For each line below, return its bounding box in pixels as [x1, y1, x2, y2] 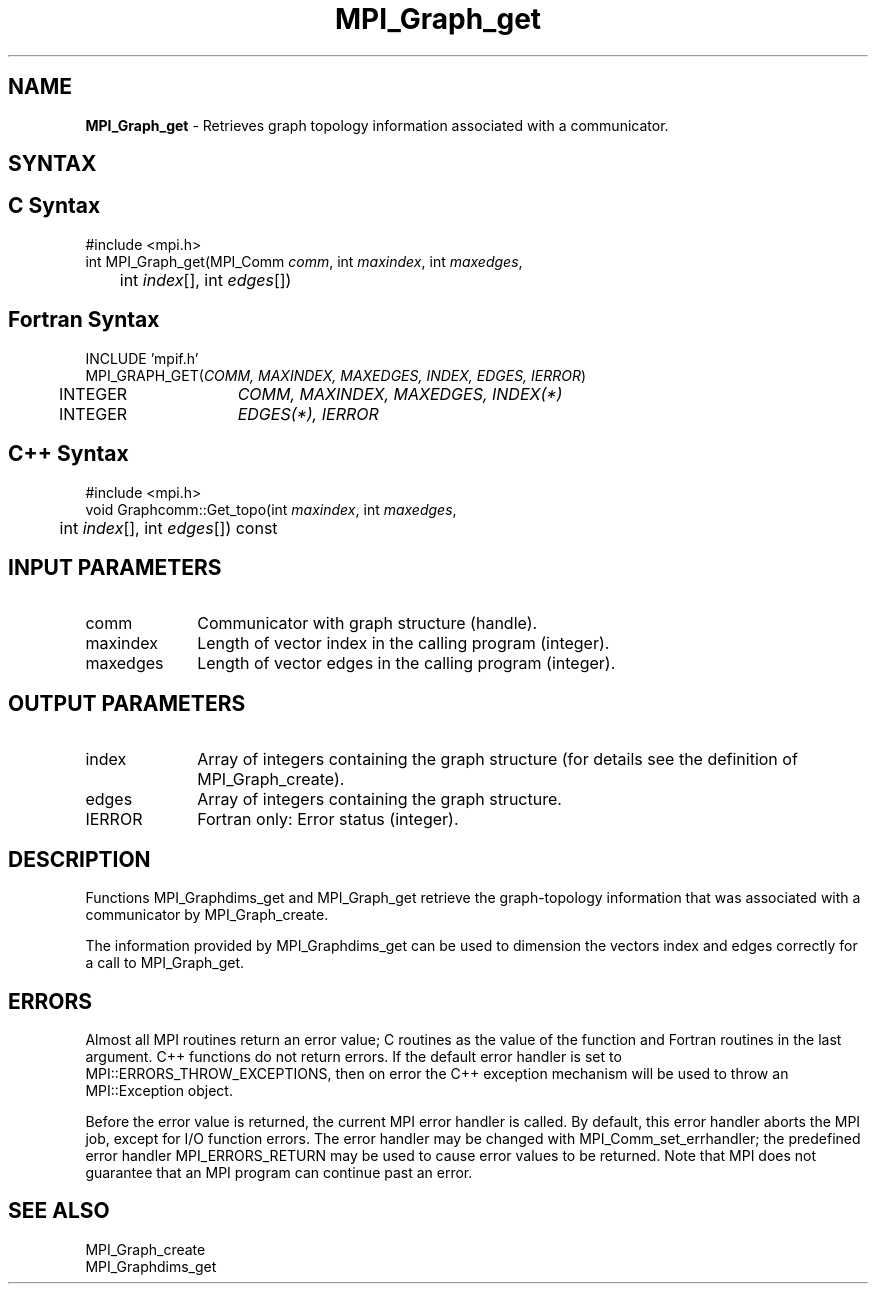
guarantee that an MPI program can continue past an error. [85, 1163, 473, 1181]
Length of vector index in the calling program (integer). [197, 633, 610, 654]
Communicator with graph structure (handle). [197, 613, 538, 634]
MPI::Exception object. [85, 1081, 233, 1099]
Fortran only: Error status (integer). [197, 809, 459, 830]
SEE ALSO [8, 1198, 110, 1224]
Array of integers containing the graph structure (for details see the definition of [197, 749, 798, 770]
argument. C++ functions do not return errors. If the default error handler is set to [85, 1047, 622, 1065]
